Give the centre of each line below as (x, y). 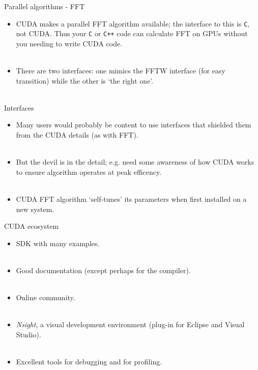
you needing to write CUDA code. (69, 43)
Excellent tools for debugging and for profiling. (89, 362)
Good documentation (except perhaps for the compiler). (103, 270)
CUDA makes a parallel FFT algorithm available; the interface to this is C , (133, 23)
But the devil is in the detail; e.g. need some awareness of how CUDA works (135, 162)
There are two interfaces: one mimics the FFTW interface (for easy (121, 71)
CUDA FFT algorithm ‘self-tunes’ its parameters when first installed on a (131, 199)
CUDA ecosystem (32, 226)
